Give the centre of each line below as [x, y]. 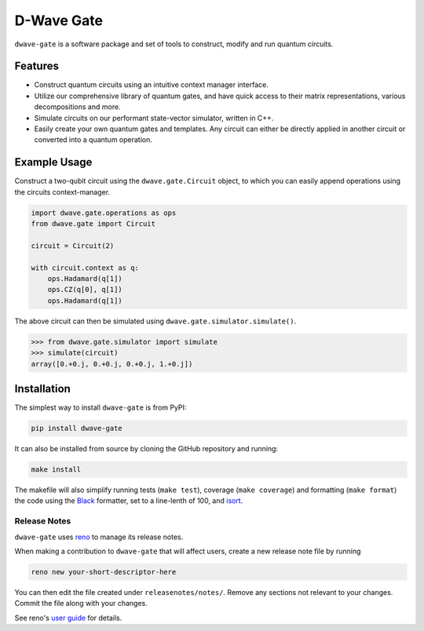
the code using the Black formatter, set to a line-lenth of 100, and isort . [129, 501]
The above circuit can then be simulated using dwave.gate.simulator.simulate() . [155, 321]
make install [56, 470]
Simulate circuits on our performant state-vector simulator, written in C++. [154, 118]
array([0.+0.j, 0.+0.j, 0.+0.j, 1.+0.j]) [112, 364]
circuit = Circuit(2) [73, 246]
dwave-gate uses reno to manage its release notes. [99, 537]
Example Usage [53, 162]
